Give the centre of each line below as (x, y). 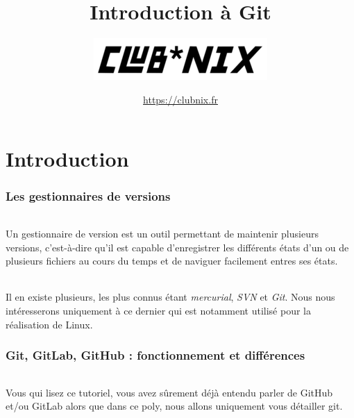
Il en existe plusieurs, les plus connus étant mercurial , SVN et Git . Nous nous (170, 297)
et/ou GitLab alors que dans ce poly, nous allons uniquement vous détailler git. (174, 406)
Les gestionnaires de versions (88, 196)
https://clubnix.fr (180, 99)
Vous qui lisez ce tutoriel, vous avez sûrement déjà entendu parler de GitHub (169, 392)
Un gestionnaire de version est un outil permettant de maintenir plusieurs (162, 233)
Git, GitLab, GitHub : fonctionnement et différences (155, 355)
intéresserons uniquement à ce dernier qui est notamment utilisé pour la (159, 310)
